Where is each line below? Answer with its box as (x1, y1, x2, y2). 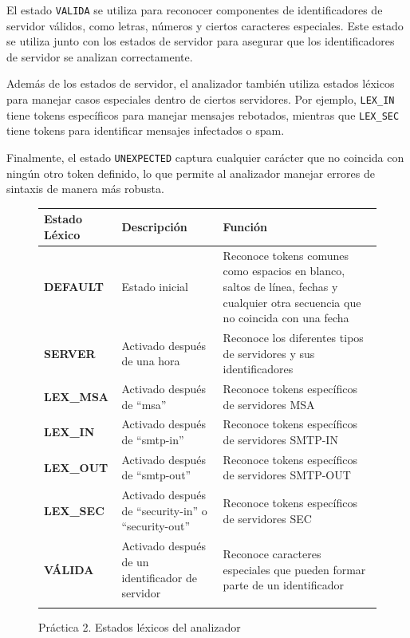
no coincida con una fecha (223, 309, 349, 326)
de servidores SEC (223, 510, 312, 526)
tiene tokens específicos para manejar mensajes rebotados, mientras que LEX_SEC (6, 106, 400, 123)
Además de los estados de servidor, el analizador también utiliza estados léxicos (6, 75, 395, 92)
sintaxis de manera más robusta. (6, 180, 164, 197)
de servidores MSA (223, 396, 315, 412)
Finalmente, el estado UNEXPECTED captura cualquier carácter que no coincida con (6, 148, 404, 165)
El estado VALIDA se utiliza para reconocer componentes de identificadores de (6, 2, 383, 18)
